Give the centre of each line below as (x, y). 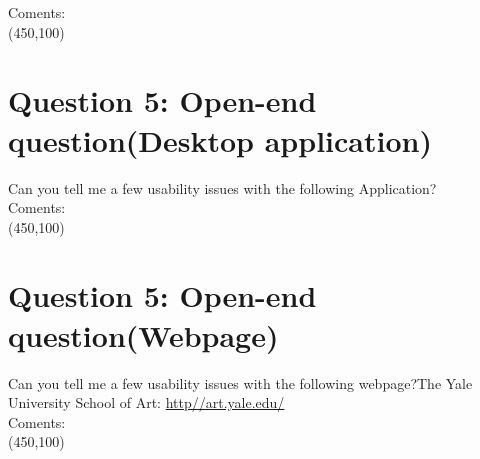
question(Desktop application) (220, 139)
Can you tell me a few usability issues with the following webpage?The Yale (240, 382)
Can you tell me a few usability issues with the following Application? (222, 187)
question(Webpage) (143, 334)
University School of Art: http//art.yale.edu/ (146, 402)
